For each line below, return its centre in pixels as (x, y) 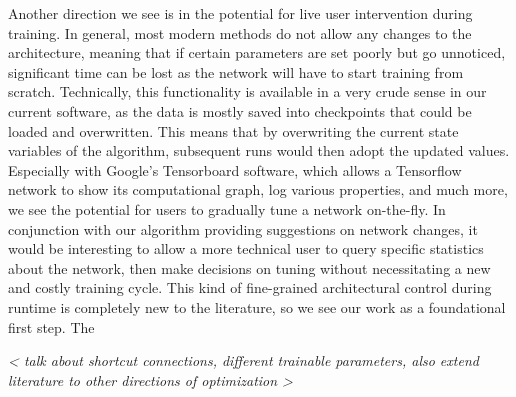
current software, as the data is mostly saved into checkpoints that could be (240, 110)
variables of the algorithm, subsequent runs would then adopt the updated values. (259, 150)
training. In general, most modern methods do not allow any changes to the (240, 32)
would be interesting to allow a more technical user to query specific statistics (246, 248)
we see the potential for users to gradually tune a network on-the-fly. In (227, 208)
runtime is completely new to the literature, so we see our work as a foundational (257, 306)
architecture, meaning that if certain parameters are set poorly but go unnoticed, (257, 52)
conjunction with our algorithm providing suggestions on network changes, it (243, 228)
